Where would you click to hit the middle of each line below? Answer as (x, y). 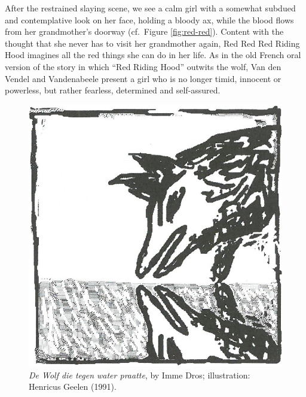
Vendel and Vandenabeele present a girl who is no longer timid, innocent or (143, 78)
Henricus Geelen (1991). (73, 387)
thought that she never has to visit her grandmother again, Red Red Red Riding (152, 43)
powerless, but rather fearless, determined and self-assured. (113, 90)
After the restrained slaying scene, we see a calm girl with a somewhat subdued (150, 8)
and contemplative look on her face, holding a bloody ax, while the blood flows (149, 19)
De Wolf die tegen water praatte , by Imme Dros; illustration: (140, 375)
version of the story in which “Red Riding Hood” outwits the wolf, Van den (143, 66)
